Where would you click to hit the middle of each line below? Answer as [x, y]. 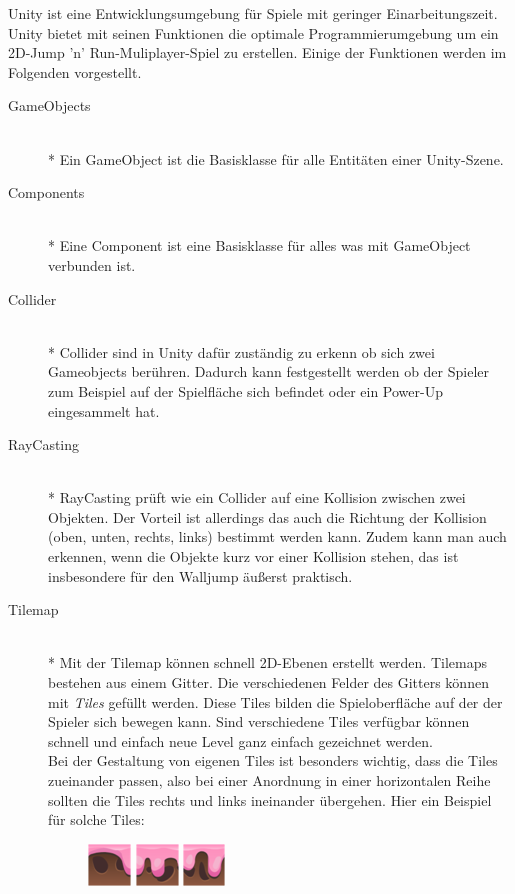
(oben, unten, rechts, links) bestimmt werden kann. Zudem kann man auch [277, 536]
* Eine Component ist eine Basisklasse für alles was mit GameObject [259, 245]
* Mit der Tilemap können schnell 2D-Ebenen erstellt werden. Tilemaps [267, 662]
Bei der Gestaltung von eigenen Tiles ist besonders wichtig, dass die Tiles [273, 760]
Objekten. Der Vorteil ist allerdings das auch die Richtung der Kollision [267, 516]
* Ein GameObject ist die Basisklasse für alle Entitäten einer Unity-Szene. [276, 158]
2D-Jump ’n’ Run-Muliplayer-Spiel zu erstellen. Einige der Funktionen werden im [257, 52]
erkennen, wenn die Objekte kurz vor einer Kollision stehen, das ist [253, 556]
